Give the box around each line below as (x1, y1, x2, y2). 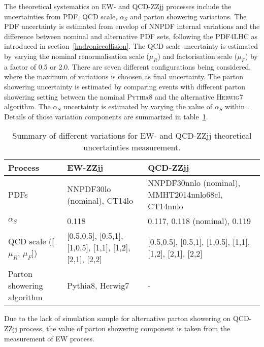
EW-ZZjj (67, 162, 104, 174)
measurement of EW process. (4, 333, 94, 343)
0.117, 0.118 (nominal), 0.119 (148, 215, 251, 227)
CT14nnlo (148, 200, 183, 212)
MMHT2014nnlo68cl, (148, 188, 223, 201)
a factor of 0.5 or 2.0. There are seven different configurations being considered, (4, 61, 251, 72)
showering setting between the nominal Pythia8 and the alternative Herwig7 (4, 91, 243, 102)
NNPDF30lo (67, 182, 111, 195)
